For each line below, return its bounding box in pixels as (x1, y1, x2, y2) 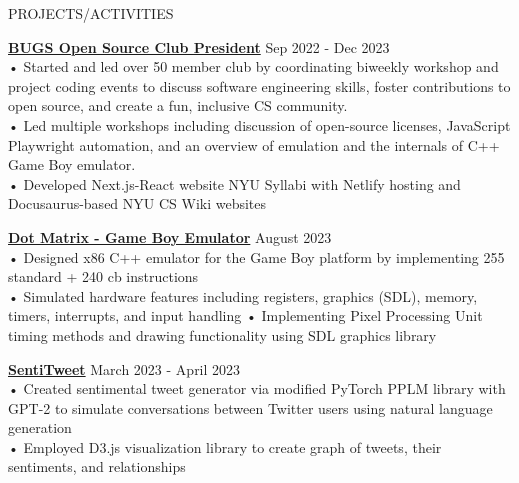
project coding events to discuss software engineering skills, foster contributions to (8, 75, 511, 96)
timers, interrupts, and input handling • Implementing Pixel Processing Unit (8, 305, 483, 326)
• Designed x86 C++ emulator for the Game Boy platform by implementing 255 (8, 246, 505, 267)
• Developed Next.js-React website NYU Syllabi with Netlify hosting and (8, 173, 461, 194)
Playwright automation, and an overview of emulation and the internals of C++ (8, 134, 500, 155)
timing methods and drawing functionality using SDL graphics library (8, 324, 437, 345)
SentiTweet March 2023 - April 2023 (8, 358, 241, 379)
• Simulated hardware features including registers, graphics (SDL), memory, (8, 285, 478, 306)
